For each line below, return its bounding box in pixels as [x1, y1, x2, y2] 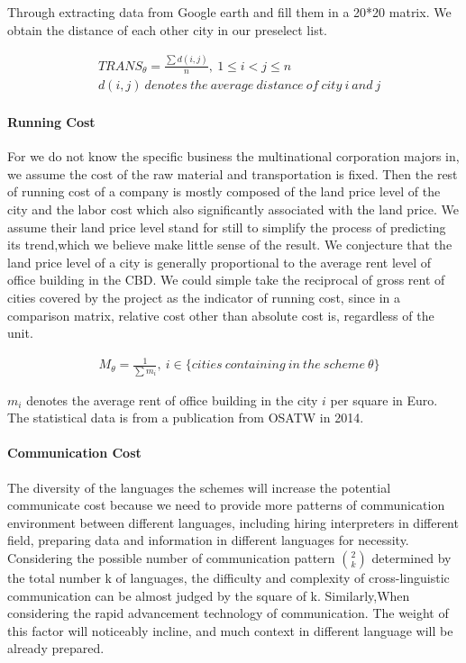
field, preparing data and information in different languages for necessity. [7, 531, 409, 549]
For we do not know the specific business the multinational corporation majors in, [7, 147, 460, 166]
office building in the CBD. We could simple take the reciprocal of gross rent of [7, 270, 445, 289]
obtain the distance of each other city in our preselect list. [7, 20, 327, 39]
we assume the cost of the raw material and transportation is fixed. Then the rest [7, 164, 458, 183]
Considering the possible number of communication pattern [7, 548, 335, 567]
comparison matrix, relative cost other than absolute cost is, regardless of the [7, 305, 434, 324]
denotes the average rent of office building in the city [26, 390, 318, 409]
